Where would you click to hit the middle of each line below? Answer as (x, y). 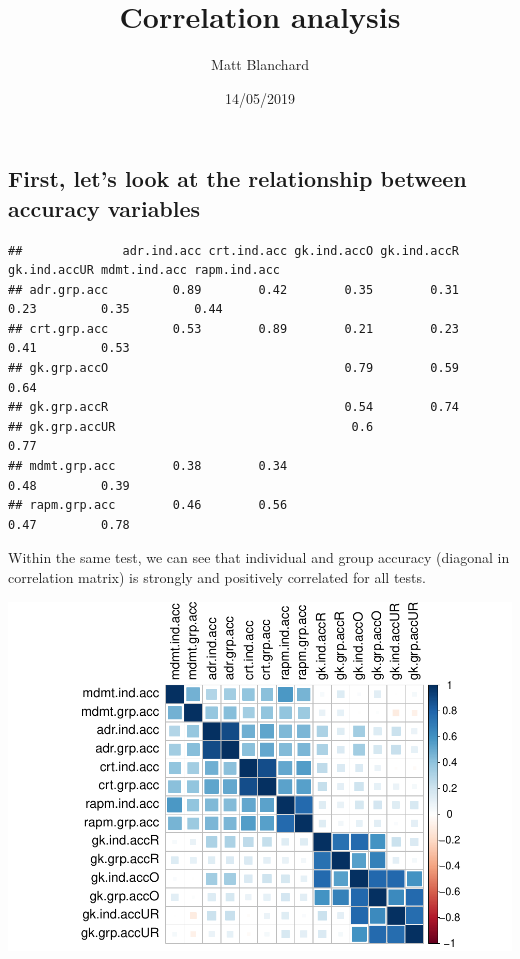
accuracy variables (104, 207)
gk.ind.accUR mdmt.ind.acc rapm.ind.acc (144, 270)
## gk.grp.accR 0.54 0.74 (234, 407)
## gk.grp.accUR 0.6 (191, 426)
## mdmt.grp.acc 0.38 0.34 (148, 466)
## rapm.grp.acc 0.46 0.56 (148, 505)
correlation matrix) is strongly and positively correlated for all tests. (217, 577)
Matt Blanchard (260, 64)
